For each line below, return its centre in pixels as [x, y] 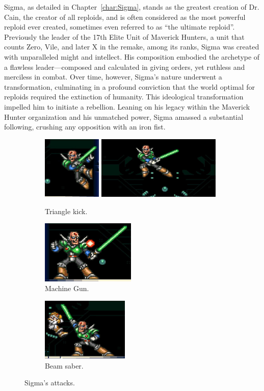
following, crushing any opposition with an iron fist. [85, 127]
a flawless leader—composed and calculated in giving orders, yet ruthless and [125, 67]
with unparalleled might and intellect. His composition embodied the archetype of [132, 56]
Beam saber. [64, 365]
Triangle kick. [66, 211]
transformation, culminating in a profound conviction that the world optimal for [129, 86]
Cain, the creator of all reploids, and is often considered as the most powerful [125, 17]
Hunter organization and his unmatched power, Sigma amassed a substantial [124, 116]
